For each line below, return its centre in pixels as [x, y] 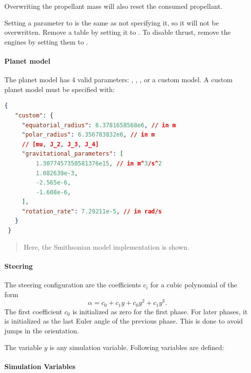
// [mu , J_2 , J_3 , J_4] [60, 144]
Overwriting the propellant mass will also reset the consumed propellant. [114, 6]
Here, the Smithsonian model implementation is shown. [106, 246]
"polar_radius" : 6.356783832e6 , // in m [88, 135]
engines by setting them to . [46, 41]
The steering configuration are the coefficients [73, 285]
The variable [23, 347]
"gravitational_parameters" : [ [73, 154]
